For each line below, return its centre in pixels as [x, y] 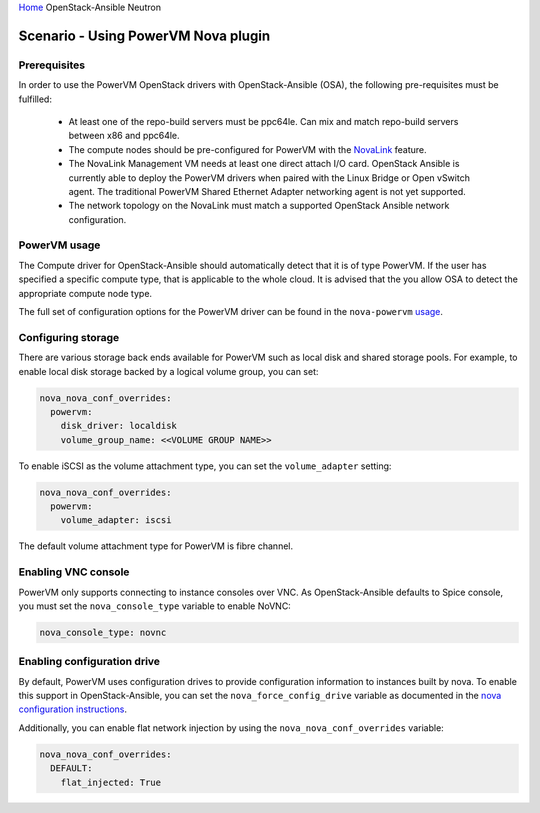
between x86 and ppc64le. [124, 136]
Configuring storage [69, 337]
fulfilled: [35, 99]
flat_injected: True [111, 782]
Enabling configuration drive [89, 662]
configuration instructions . [73, 709]
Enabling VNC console [74, 572]
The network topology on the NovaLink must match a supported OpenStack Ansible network [259, 206]
